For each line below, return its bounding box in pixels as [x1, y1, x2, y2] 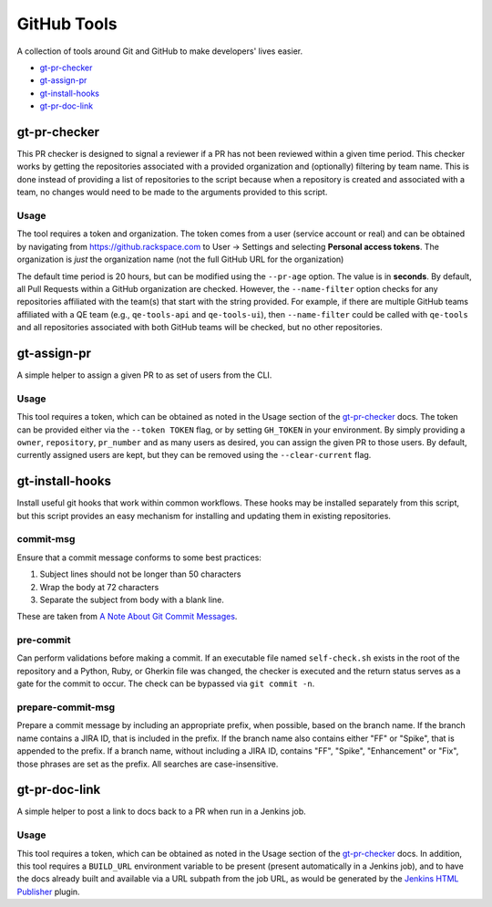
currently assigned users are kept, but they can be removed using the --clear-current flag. [16, 450, 372, 461]
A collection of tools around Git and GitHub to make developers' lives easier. [16, 46, 303, 57]
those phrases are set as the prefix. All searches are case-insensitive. [16, 758, 279, 769]
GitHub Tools [16, 14, 118, 34]
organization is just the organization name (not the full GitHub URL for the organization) [16, 254, 344, 265]
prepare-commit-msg [16, 701, 116, 714]
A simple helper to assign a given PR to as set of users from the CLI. [16, 370, 272, 381]
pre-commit [16, 634, 71, 647]
